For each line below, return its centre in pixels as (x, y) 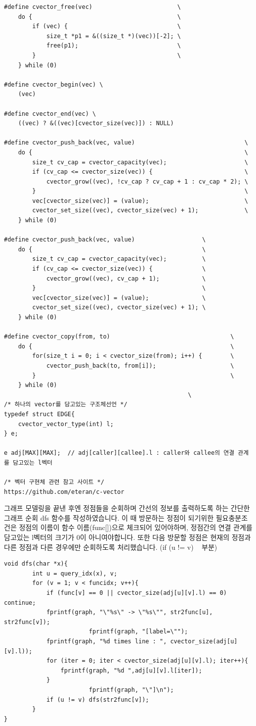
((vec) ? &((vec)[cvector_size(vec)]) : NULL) (96, 123)
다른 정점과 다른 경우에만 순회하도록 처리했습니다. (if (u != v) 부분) (111, 547)
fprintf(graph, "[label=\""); (138, 632)
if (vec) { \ (107, 26)
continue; (20, 603)
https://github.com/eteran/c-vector (64, 492)
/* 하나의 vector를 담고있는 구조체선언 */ (66, 405)
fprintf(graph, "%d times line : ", (107, 641)
